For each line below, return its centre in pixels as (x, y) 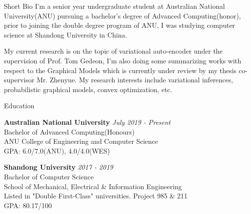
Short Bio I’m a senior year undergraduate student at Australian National (115, 6)
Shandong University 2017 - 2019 (58, 167)
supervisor (19, 80)
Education (19, 106)
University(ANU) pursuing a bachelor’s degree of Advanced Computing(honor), (123, 15)
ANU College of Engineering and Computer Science (81, 141)
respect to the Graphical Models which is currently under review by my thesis (120, 70)
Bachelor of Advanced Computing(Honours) (69, 131)
